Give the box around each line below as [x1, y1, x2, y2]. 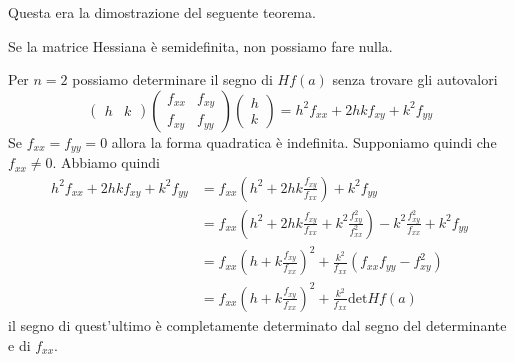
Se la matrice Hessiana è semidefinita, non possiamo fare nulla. [8, 35, 393, 56]
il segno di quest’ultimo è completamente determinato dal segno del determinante [8, 314, 507, 335]
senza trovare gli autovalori [332, 69, 498, 90]
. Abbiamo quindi [52, 152, 160, 173]
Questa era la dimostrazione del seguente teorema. [8, 2, 316, 22]
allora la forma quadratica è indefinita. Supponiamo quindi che [111, 131, 497, 152]
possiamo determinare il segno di [72, 69, 273, 90]
